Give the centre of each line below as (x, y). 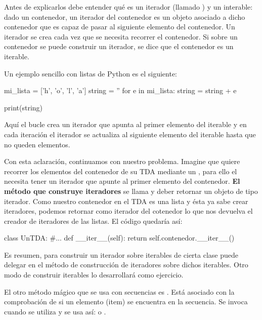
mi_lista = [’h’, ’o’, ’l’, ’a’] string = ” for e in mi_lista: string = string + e (120, 90)
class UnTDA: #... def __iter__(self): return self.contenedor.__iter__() (119, 238)
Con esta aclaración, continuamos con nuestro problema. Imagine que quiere (122, 161)
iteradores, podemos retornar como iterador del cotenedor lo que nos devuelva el (128, 211)
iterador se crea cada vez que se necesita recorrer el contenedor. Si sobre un (121, 36)
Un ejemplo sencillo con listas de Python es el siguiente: (91, 73)
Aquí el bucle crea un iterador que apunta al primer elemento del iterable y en (125, 124)
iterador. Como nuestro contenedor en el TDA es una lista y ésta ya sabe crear (126, 201)
